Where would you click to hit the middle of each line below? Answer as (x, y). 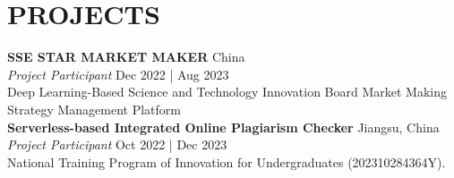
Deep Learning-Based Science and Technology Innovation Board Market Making (227, 92)
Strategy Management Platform (94, 109)
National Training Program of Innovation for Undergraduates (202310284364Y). (227, 161)
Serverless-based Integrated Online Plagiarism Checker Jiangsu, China (223, 127)
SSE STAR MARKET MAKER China (126, 57)
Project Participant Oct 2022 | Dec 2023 (117, 144)
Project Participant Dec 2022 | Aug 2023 (118, 74)
